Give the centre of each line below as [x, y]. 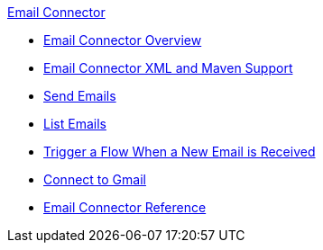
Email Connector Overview [123, 40]
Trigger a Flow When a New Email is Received [180, 152]
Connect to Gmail [95, 179]
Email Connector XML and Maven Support [168, 68]
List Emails [75, 124]
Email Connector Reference [125, 207]
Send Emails [80, 96]
